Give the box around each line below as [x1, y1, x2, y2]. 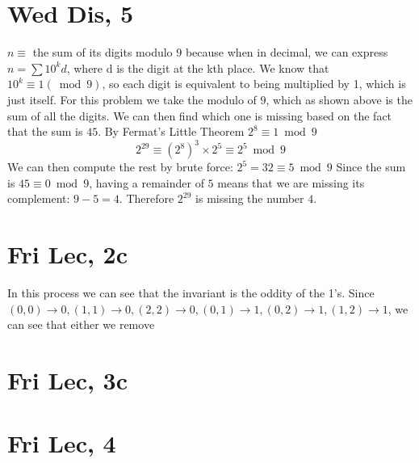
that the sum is [7, 123, 83, 140]
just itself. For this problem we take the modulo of [7, 90, 257, 107]
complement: [7, 190, 70, 207]
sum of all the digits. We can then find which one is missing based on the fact [7, 107, 392, 124]
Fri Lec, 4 [7, 427, 116, 460]
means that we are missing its [217, 174, 365, 191]
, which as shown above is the [266, 90, 413, 107]
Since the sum [336, 158, 406, 175]
